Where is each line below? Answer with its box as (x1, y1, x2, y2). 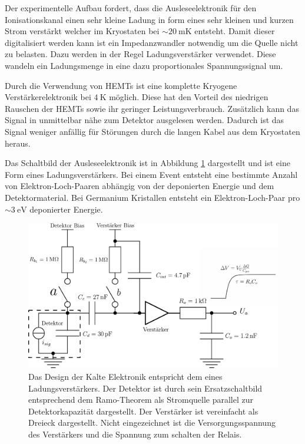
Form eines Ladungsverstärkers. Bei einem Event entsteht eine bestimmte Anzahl (5, 168, 298, 180)
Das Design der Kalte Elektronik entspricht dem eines (28, 370, 223, 383)
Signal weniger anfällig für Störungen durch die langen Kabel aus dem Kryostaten (5, 125, 300, 137)
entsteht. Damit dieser (194, 25, 275, 37)
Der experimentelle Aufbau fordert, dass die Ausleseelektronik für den (5, 2, 257, 14)
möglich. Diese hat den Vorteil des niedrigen (109, 91, 268, 103)
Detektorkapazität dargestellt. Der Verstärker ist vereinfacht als (28, 405, 258, 417)
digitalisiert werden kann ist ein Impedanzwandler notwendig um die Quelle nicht (5, 36, 299, 48)
